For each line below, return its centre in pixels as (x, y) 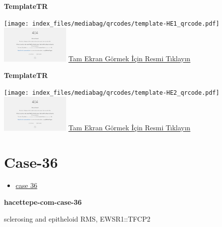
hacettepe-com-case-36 (43, 202)
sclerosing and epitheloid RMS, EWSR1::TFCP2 (77, 218)
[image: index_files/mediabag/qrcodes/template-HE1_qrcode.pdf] (112, 23)
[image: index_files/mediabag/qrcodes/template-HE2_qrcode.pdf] (112, 93)
